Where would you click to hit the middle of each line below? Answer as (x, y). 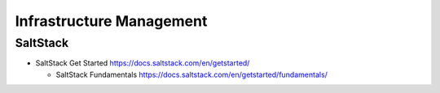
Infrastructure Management (111, 21)
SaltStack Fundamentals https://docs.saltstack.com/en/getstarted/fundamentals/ (191, 74)
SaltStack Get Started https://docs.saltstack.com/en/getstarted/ (143, 63)
